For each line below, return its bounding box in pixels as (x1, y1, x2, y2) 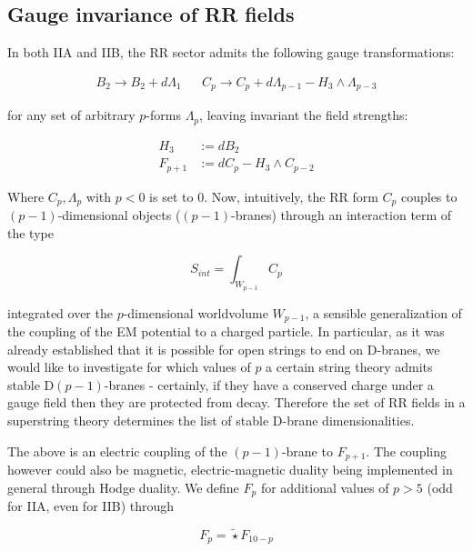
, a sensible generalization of (305, 303, 462, 322)
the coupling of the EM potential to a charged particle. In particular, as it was (7, 322, 445, 340)
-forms (146, 105, 181, 125)
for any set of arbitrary (7, 105, 136, 125)
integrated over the (7, 303, 113, 322)
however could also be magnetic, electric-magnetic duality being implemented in (7, 460, 453, 479)
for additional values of (260, 477, 389, 496)
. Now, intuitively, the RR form (204, 186, 378, 205)
